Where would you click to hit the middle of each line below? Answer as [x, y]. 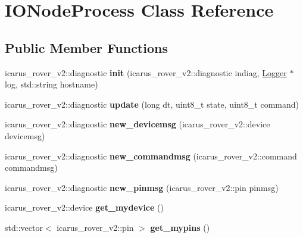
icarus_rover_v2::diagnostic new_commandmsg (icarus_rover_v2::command [151, 156]
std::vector [24, 227]
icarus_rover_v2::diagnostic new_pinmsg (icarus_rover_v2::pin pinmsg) [142, 187]
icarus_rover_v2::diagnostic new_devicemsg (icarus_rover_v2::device [138, 124]
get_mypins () [180, 227]
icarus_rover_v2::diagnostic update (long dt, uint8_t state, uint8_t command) [152, 104]
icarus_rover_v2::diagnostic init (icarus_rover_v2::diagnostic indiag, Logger [146, 72]
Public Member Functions [86, 47]
